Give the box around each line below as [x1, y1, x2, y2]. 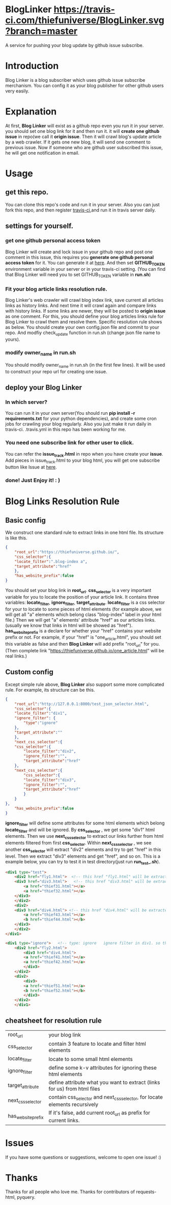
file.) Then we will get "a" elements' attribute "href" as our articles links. [5, 617, 156, 623]
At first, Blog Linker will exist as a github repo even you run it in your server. [5, 123, 164, 129]
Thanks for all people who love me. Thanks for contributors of [5, 1189, 135, 1195]
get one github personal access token [5, 237, 101, 244]
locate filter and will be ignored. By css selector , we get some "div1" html [5, 826, 155, 834]
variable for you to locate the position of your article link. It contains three [5, 594, 159, 600]
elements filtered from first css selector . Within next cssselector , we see [5, 840, 152, 847]
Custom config [5, 668, 53, 676]
